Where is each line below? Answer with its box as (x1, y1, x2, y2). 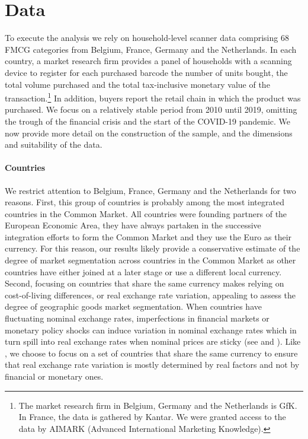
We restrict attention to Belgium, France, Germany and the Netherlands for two (5, 184, 296, 196)
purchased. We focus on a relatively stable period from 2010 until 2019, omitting (5, 103, 297, 116)
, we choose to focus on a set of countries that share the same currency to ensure (5, 346, 298, 359)
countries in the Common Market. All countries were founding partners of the (5, 207, 287, 220)
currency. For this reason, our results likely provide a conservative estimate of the (5, 242, 300, 255)
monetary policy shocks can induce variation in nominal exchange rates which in (5, 323, 297, 336)
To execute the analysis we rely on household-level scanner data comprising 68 (5, 31, 289, 44)
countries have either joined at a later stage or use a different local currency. (5, 265, 282, 278)
